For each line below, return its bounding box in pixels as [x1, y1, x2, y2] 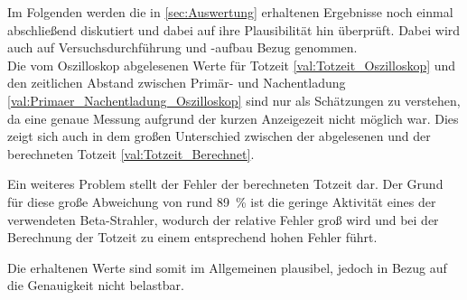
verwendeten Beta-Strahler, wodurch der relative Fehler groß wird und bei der [7, 210, 439, 229]
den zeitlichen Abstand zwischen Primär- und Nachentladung [7, 73, 346, 92]
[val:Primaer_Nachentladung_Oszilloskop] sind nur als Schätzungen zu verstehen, [7, 90, 461, 109]
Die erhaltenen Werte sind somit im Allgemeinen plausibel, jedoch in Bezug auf [7, 258, 447, 277]
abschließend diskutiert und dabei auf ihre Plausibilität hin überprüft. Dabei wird [7, 20, 461, 39]
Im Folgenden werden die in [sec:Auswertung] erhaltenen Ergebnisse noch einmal [7, 3, 453, 21]
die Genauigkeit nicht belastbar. [7, 276, 184, 295]
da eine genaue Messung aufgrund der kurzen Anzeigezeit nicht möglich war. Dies [7, 108, 459, 127]
